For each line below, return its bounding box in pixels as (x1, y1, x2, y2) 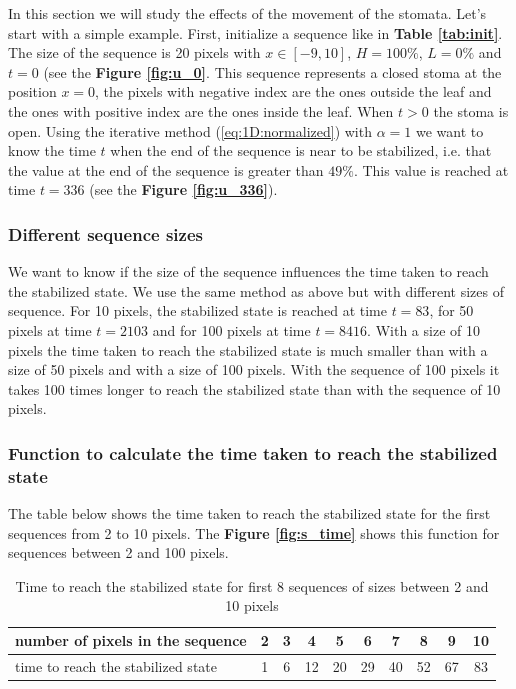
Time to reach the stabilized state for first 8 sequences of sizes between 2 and (15, 575, 489, 596)
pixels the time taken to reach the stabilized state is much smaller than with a (8, 339, 488, 360)
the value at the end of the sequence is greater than (8, 159, 324, 180)
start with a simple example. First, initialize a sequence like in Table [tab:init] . (8, 22, 503, 43)
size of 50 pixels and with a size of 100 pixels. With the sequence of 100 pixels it (8, 359, 500, 380)
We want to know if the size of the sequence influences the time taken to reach (8, 261, 489, 282)
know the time (8, 140, 96, 161)
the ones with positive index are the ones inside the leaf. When (8, 100, 394, 121)
